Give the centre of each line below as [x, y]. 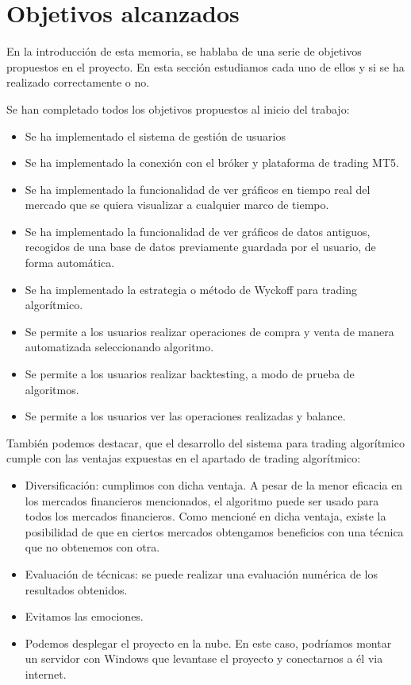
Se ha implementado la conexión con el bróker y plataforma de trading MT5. [212, 163]
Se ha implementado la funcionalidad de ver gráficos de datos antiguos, [198, 231]
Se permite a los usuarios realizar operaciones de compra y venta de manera [209, 331]
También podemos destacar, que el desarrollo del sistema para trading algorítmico [205, 442]
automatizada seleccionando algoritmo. [119, 347]
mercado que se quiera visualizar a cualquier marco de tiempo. [177, 205]
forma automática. [70, 263]
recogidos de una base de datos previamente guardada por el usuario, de [200, 247]
